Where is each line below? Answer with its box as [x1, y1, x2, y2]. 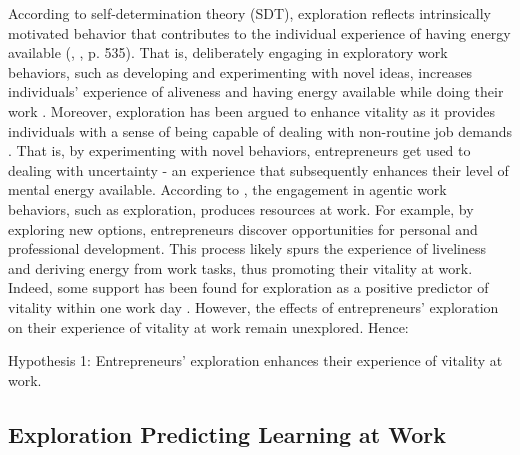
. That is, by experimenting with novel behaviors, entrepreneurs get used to [8, 140, 471, 161]
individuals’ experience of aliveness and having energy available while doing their [8, 81, 504, 102]
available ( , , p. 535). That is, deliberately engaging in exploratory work [8, 42, 448, 63]
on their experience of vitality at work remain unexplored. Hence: [8, 316, 409, 337]
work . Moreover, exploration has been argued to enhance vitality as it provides [8, 100, 495, 121]
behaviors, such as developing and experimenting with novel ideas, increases [8, 61, 473, 82]
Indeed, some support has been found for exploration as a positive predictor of [8, 277, 489, 298]
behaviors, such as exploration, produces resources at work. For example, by [8, 198, 474, 219]
